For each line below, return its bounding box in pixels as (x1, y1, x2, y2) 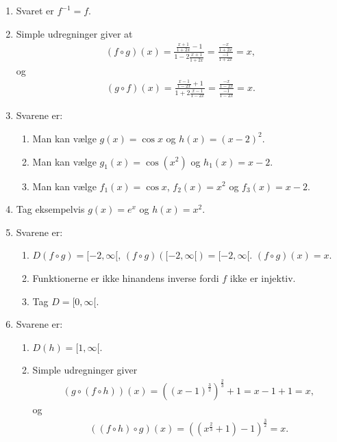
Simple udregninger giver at (16, 26, 133, 40)
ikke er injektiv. (229, 270, 296, 285)
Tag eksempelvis (16, 202, 85, 216)
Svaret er (16, 3, 54, 17)
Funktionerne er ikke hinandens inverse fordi (32, 270, 219, 285)
